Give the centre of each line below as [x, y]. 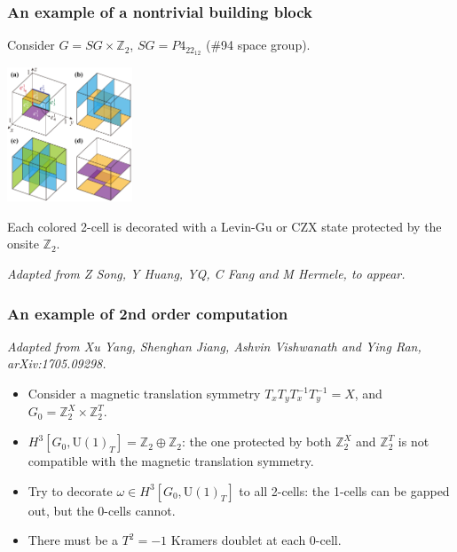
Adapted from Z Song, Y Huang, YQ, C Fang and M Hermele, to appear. [206, 274]
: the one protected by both [257, 442]
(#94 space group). [258, 45]
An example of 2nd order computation [148, 313]
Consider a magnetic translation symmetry [144, 394]
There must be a [73, 540]
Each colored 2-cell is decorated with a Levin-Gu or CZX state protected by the [225, 226]
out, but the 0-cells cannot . [102, 510]
